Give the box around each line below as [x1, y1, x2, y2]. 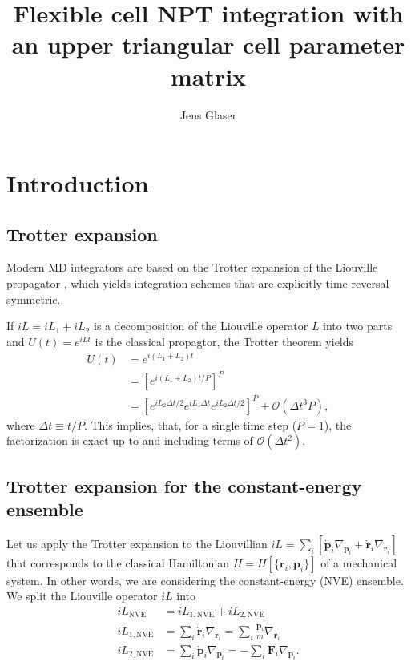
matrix [170, 59, 247, 92]
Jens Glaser [179, 106, 237, 123]
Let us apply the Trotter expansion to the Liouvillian [6, 535, 268, 551]
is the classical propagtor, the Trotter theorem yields [95, 333, 354, 349]
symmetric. [6, 290, 61, 307]
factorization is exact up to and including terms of [6, 432, 253, 449]
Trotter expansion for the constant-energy [6, 473, 362, 498]
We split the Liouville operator [6, 587, 158, 604]
